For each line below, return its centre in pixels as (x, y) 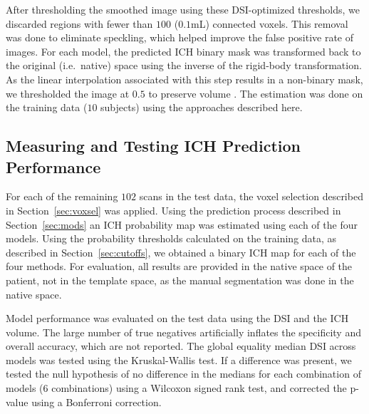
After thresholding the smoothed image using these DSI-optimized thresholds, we (183, 9)
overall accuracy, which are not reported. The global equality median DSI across (181, 346)
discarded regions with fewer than (79, 23)
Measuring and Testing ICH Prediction (154, 146)
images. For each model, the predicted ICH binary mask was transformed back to (183, 51)
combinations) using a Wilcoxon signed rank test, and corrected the (199, 388)
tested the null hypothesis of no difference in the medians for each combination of (183, 374)
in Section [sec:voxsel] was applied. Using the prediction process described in (173, 210)
